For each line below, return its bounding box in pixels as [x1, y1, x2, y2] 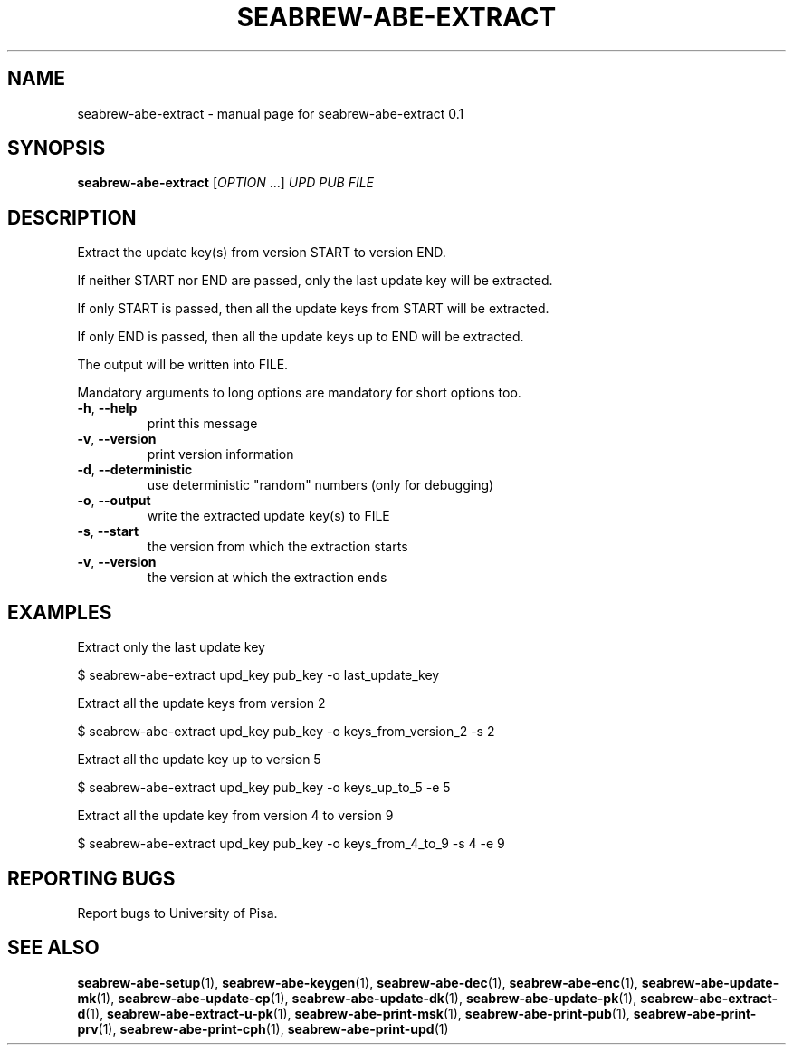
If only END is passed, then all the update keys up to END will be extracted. [77, 329, 524, 345]
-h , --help [77, 400, 138, 416]
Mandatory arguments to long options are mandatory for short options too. [77, 385, 521, 401]
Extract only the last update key [77, 639, 265, 655]
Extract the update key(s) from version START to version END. [77, 244, 446, 261]
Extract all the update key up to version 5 [77, 751, 321, 768]
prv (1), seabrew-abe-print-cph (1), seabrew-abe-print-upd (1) [77, 1020, 449, 1037]
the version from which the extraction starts [147, 539, 408, 555]
